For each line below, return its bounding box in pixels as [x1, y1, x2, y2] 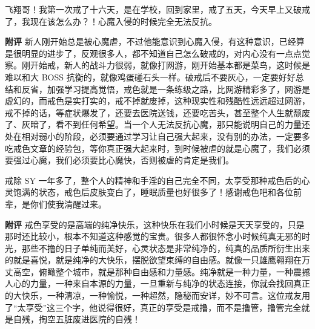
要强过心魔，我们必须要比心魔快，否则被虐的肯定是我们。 [5, 154, 234, 166]
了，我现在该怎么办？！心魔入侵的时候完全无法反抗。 [5, 15, 217, 27]
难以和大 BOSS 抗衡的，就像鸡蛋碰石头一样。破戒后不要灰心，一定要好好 [5, 70, 296, 83]
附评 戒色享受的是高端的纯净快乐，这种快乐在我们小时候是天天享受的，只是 [5, 218, 305, 230]
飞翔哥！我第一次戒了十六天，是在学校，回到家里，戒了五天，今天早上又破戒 [5, 3, 310, 15]
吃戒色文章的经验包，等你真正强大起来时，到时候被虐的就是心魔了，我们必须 [5, 142, 310, 154]
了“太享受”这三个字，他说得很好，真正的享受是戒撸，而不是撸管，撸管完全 [5, 301, 302, 313]
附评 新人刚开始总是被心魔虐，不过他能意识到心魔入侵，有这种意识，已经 [5, 35, 296, 48]
